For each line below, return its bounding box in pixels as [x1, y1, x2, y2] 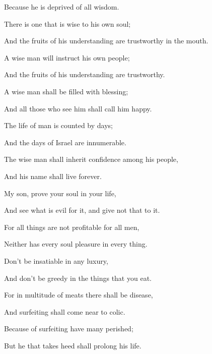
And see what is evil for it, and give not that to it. [4, 205, 160, 215]
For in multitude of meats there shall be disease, [4, 289, 153, 300]
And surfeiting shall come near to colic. [4, 306, 125, 317]
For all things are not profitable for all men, [4, 221, 139, 232]
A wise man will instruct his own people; [4, 52, 130, 63]
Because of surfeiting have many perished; [4, 323, 133, 334]
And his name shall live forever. [4, 170, 102, 181]
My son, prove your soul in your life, [4, 188, 116, 198]
